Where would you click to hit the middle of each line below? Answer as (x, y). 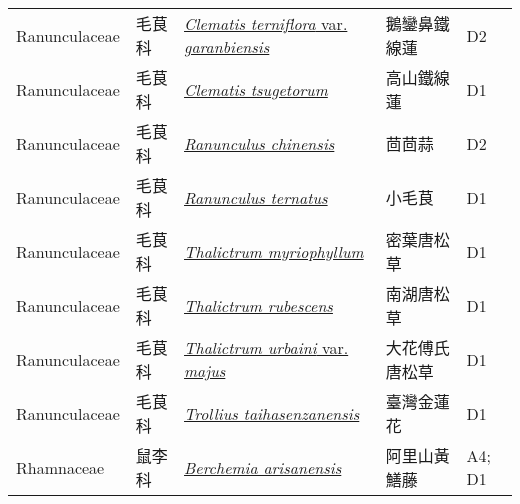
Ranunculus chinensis (259, 143)
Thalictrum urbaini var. (266, 347)
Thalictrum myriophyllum (274, 251)
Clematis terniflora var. (266, 23)
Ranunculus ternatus (256, 197)
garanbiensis (227, 46)
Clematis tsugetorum (256, 89)
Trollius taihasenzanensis (272, 413)
